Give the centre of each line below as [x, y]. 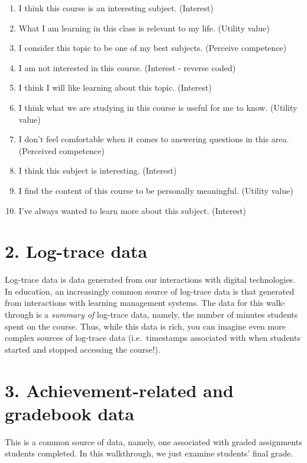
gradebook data [70, 413]
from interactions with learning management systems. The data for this [134, 303]
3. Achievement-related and [119, 390]
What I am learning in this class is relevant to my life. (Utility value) [144, 28]
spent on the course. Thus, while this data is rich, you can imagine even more [145, 326]
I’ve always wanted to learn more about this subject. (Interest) [133, 210]
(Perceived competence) [62, 150]
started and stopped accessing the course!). [83, 349]
